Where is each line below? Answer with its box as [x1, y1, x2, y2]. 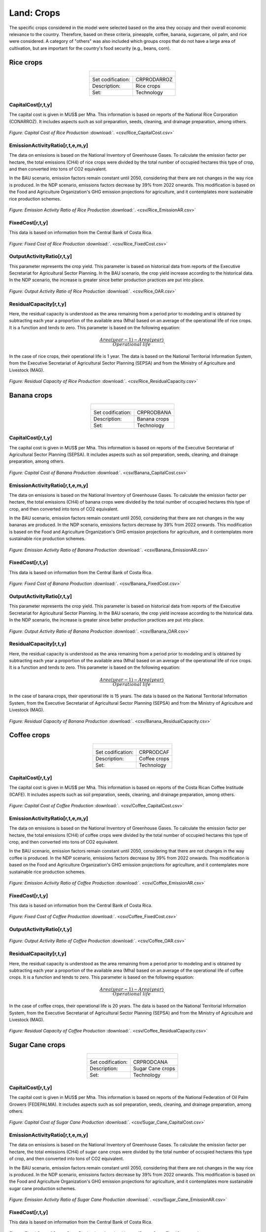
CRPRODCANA [133, 1059, 168, 1065]
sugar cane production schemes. [9, 1185, 76, 1191]
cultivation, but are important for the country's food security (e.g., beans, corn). [9, 45, 171, 51]
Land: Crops [9, 7, 61, 18]
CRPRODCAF [138, 749, 169, 756]
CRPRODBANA [137, 409, 171, 416]
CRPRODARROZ [135, 76, 173, 83]
